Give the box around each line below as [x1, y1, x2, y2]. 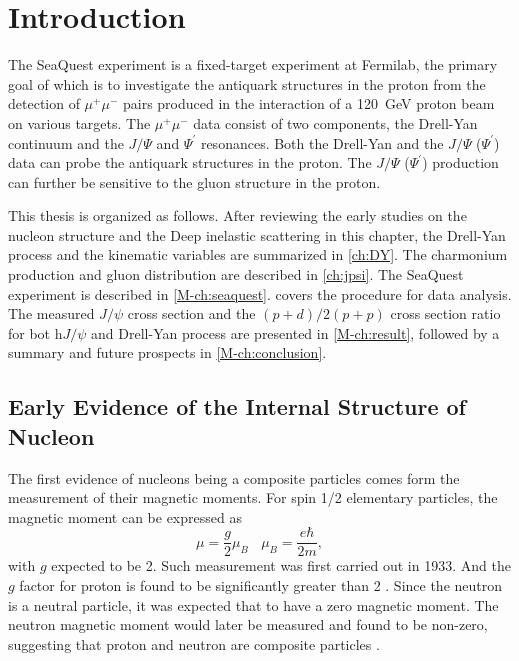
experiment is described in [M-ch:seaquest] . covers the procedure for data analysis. [8, 283, 512, 304]
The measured [8, 303, 95, 324]
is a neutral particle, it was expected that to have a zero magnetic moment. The [8, 594, 499, 615]
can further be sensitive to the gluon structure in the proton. [8, 171, 381, 192]
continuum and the [8, 132, 124, 153]
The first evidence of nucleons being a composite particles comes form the [8, 467, 460, 488]
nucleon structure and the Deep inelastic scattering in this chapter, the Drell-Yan [8, 224, 506, 245]
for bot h [8, 322, 63, 343]
